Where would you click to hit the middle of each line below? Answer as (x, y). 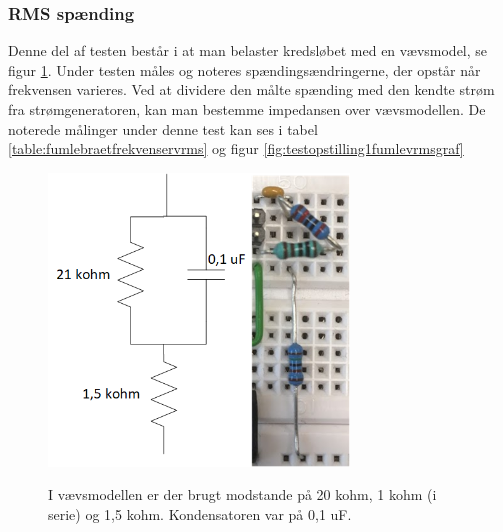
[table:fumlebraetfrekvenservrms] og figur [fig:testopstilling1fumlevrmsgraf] (236, 148)
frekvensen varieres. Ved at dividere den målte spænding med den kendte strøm (251, 89)
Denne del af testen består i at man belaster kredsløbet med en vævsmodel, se (248, 50)
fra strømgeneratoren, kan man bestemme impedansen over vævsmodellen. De (247, 109)
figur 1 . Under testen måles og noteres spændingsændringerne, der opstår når (244, 69)
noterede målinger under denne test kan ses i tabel (163, 128)
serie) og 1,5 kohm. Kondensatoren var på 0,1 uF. (200, 514)
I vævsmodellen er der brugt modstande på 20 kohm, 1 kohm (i (242, 494)
